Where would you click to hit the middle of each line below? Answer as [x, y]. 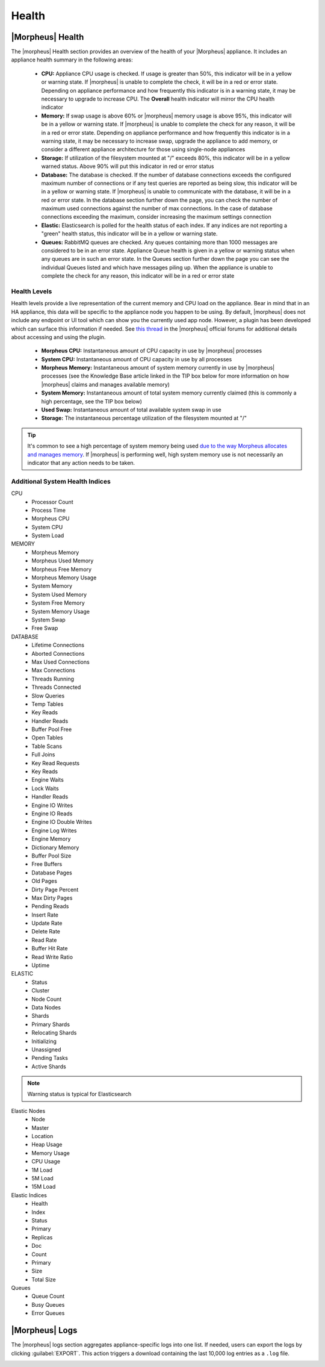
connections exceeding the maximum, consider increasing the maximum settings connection [156, 217]
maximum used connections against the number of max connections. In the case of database [157, 208]
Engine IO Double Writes [62, 822]
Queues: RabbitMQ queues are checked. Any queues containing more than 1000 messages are [159, 242]
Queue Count [48, 1296]
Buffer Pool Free [52, 729]
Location [42, 1136]
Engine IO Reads [52, 814]
